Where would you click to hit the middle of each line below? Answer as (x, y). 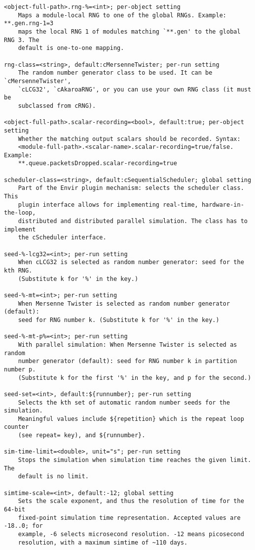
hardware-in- (223, 205)
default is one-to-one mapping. (71, 48)
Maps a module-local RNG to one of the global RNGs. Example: (122, 15)
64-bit (15, 510)
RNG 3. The (22, 40)
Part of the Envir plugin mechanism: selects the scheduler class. (131, 188)
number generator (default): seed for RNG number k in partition (127, 361)
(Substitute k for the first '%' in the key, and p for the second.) (135, 378)
